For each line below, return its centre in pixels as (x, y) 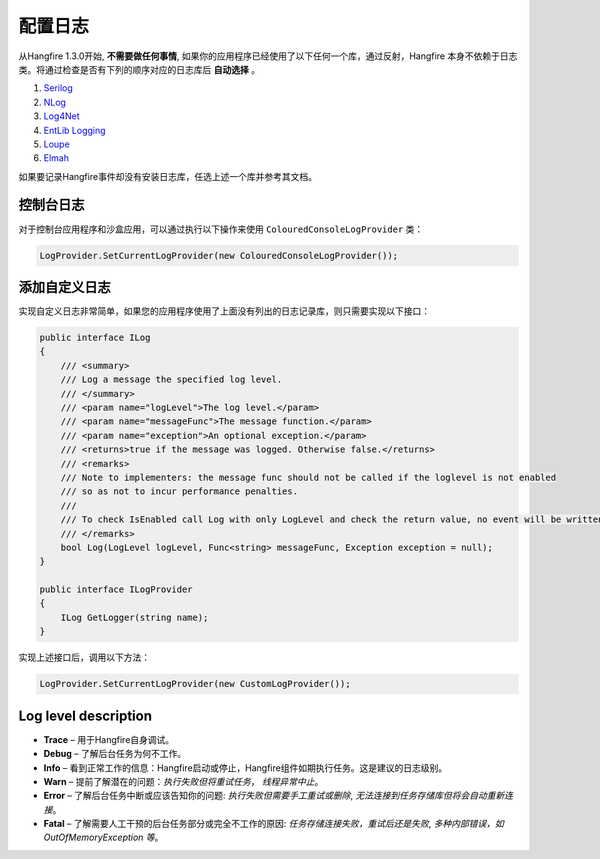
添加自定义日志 (64, 286)
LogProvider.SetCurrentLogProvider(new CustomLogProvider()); (195, 684)
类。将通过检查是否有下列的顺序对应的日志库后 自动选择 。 (139, 69)
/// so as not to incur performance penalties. (179, 491)
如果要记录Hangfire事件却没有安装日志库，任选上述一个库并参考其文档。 (167, 176)
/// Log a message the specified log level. (171, 379)
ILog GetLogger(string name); (134, 617)
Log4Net (61, 116)
